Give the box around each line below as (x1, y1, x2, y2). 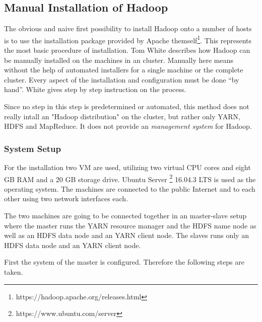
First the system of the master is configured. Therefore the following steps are (4, 257, 244, 267)
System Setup (4, 142, 61, 154)
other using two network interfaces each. (4, 193, 128, 204)
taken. (4, 267, 23, 277)
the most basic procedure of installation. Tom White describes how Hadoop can (4, 45, 250, 55)
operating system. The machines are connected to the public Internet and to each (4, 183, 255, 194)
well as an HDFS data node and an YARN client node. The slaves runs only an (4, 230, 249, 240)
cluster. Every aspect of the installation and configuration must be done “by (4, 74, 239, 85)
